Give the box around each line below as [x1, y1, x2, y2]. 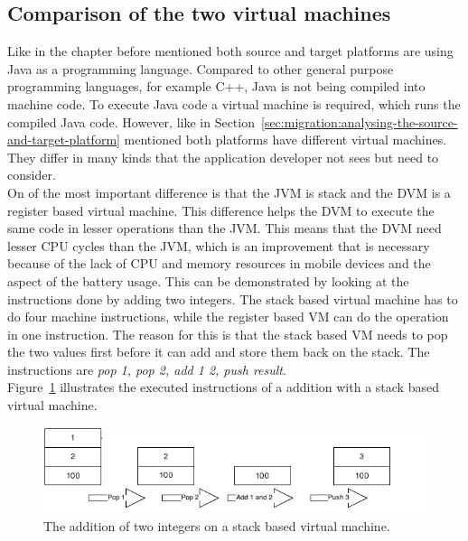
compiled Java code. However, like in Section [7, 112, 255, 131]
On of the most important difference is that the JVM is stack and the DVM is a [7, 182, 451, 201]
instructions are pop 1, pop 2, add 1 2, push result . [7, 359, 286, 378]
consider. [7, 165, 56, 184]
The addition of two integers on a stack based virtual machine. [43, 517, 390, 536]
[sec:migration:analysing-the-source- [260, 112, 458, 131]
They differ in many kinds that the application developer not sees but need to [7, 147, 439, 166]
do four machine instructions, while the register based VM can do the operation [7, 307, 449, 326]
